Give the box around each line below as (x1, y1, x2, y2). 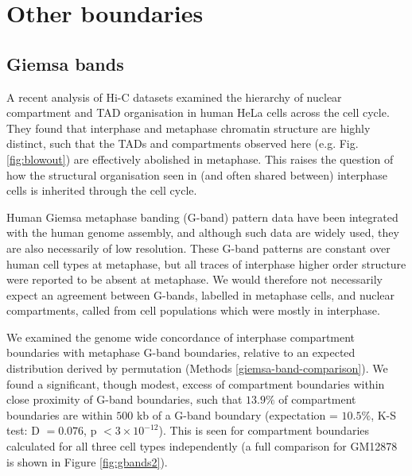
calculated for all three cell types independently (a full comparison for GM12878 (6, 438, 398, 455)
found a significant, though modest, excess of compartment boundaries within (6, 375, 385, 392)
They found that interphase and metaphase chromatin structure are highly (6, 119, 371, 136)
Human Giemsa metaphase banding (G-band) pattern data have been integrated (6, 208, 398, 225)
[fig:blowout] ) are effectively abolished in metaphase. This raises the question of (6, 150, 394, 167)
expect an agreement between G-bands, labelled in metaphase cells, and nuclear (6, 286, 395, 303)
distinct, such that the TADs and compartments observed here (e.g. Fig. (6, 135, 359, 152)
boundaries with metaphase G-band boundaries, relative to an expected (6, 344, 356, 361)
